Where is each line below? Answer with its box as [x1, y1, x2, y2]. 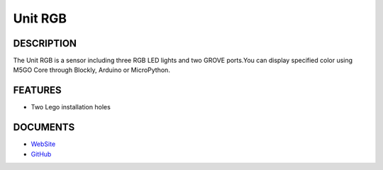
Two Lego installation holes [30, 103, 111, 111]
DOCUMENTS [13, 121, 75, 133]
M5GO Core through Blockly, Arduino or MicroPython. [13, 66, 170, 74]
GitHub [30, 150, 52, 158]
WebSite [30, 140, 56, 148]
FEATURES [13, 85, 62, 97]
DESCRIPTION [13, 37, 77, 49]
